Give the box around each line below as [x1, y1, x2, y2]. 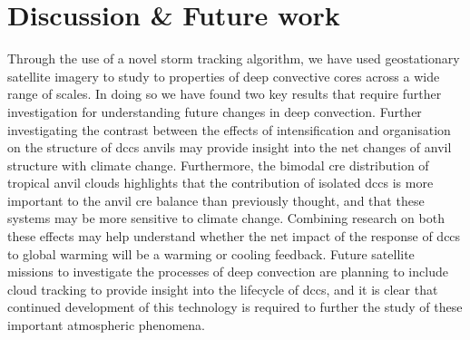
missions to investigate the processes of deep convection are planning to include [7, 262, 448, 281]
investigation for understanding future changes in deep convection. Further [7, 102, 422, 121]
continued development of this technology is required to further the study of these [7, 297, 463, 316]
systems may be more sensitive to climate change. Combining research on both [7, 209, 445, 228]
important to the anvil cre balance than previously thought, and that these [7, 190, 425, 209]
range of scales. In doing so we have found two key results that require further [7, 84, 442, 103]
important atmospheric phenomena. [7, 316, 205, 335]
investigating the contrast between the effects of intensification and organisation [7, 120, 451, 139]
